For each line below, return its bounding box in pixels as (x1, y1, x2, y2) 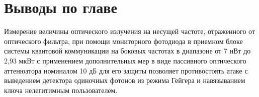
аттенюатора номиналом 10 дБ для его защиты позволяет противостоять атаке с (4, 65, 248, 75)
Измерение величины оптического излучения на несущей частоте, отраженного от (4, 26, 255, 36)
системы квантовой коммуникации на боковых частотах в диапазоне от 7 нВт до (4, 45, 251, 56)
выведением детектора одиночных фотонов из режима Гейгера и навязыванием (4, 75, 245, 85)
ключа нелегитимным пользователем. (4, 84, 118, 95)
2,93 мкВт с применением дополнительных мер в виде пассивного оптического (4, 55, 246, 65)
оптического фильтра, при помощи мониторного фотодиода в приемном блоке (4, 35, 243, 46)
